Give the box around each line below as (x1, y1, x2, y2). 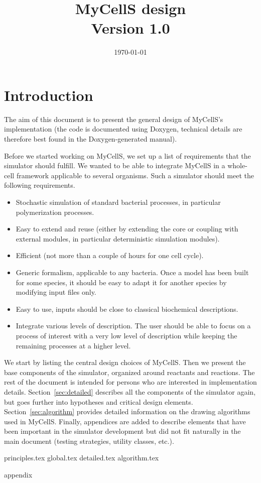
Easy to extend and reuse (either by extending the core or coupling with (16, 223, 238, 234)
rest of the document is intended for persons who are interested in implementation (4, 377, 257, 387)
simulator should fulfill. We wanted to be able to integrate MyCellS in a (4, 160, 225, 171)
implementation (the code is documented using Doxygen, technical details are (4, 124, 242, 134)
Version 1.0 (91, 18, 170, 38)
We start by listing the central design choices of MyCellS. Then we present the (4, 357, 246, 368)
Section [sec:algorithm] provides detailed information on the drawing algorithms (4, 406, 250, 417)
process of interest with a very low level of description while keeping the (16, 330, 237, 340)
